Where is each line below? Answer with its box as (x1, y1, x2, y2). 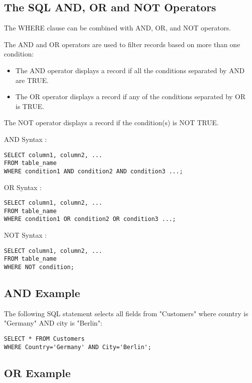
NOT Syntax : (4, 230, 47, 240)
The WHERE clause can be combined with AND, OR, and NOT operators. (4, 23, 231, 33)
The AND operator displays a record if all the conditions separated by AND (15, 65, 245, 75)
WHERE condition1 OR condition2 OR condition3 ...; (4, 216, 176, 223)
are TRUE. (15, 75, 49, 85)
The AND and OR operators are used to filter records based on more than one (4, 39, 240, 49)
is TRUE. (15, 101, 44, 111)
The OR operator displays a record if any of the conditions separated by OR (15, 91, 246, 102)
